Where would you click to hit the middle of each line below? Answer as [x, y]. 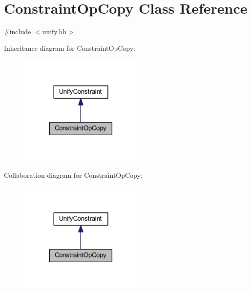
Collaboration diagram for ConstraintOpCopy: [73, 175]
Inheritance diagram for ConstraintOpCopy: [70, 48]
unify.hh [54, 31]
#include [18, 31]
